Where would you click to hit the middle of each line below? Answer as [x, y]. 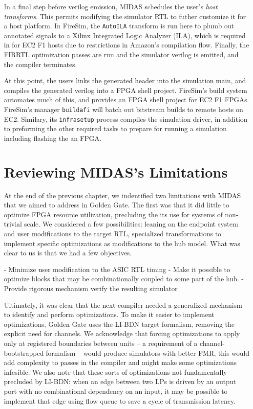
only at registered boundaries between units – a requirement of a [101, 343]
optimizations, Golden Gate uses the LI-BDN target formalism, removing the [119, 324]
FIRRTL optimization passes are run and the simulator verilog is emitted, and [121, 55]
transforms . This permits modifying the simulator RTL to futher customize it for [125, 16]
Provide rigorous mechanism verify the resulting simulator [91, 288]
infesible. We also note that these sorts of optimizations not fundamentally [116, 372]
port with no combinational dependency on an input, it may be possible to [116, 391]
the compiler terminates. [41, 64]
